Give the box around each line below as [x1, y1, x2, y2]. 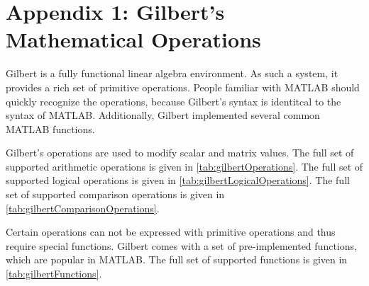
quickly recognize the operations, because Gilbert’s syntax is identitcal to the [6, 93, 341, 108]
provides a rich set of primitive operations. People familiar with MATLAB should [6, 79, 360, 94]
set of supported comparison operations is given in [6, 187, 225, 202]
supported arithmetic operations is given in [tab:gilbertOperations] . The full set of [6, 159, 363, 173]
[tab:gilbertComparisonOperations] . [6, 200, 160, 215]
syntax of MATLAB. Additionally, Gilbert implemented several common [6, 108, 320, 122]
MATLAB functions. [6, 121, 95, 136]
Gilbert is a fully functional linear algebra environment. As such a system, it [6, 66, 338, 81]
